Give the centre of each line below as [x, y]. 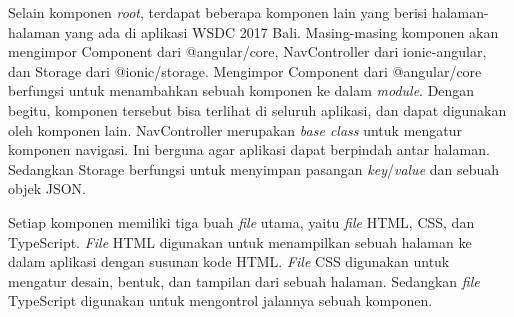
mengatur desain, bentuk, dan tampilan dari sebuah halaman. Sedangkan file [244, 280]
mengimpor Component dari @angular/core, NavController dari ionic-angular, [247, 51]
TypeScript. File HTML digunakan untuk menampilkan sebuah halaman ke [240, 241]
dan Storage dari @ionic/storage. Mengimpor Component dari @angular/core [245, 70]
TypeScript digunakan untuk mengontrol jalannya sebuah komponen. [220, 300]
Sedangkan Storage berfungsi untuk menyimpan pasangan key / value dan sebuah [254, 168]
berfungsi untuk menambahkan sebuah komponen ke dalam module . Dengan [241, 90]
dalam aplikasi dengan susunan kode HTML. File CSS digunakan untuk [229, 261]
